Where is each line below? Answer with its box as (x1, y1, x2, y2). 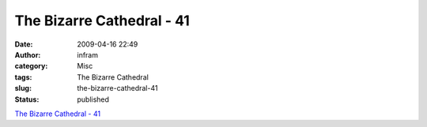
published (77, 95, 110, 104)
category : (14, 62, 48, 71)
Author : (14, 50, 41, 59)
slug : (14, 84, 32, 93)
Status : (14, 95, 40, 104)
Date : (14, 39, 33, 49)
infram (77, 50, 99, 59)
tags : (14, 72, 32, 82)
